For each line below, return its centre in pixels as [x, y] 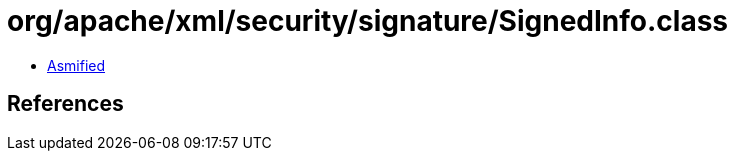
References [65, 104]
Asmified [76, 65]
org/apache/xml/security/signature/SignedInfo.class [367, 21]
